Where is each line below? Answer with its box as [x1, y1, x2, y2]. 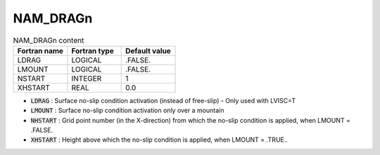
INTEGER [71, 74, 102, 83]
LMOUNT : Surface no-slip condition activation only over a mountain [30, 106, 224, 115]
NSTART [17, 74, 46, 83]
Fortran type [71, 46, 114, 55]
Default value [125, 46, 172, 55]
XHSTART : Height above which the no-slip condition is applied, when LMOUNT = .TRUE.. [30, 135, 289, 144]
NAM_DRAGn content [13, 35, 84, 45]
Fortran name [17, 46, 63, 55]
